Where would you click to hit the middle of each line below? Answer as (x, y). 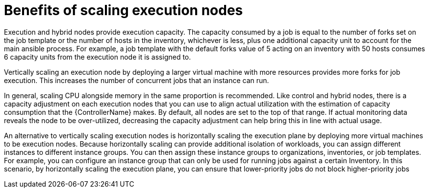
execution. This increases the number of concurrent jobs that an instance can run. (137, 80)
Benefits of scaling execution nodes (124, 10)
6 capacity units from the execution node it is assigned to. (98, 57)
